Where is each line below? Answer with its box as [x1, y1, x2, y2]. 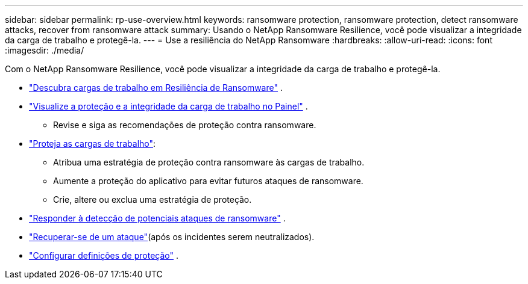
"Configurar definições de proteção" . [29, 250, 179, 261]
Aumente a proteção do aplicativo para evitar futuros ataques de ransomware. [53, 176, 363, 186]
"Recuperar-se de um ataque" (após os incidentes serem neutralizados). [29, 232, 315, 242]
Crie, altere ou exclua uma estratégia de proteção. [53, 194, 252, 205]
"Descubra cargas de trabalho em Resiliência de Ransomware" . [29, 82, 283, 93]
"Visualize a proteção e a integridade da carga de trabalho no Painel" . [29, 101, 308, 111]
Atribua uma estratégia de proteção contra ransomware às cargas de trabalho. [53, 157, 365, 167]
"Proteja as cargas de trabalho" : [29, 138, 156, 149]
